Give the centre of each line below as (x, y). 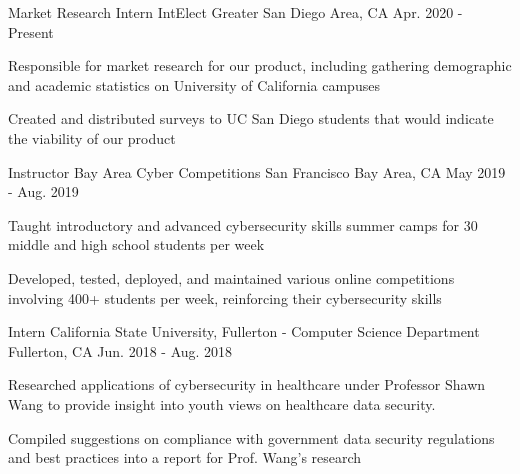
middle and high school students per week (136, 244)
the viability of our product (92, 137)
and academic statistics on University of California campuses (194, 84)
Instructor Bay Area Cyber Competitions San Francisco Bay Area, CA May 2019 (257, 171)
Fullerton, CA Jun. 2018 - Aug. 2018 (120, 350)
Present (31, 31)
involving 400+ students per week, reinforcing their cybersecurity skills (225, 297)
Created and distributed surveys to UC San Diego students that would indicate (251, 118)
